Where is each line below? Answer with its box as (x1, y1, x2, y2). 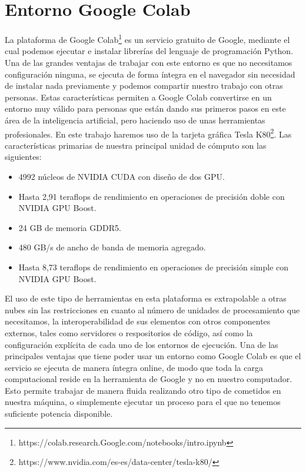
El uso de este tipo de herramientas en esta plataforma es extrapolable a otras (5, 292, 287, 304)
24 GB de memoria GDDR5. (18, 221, 121, 233)
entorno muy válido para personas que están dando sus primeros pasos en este (5, 102, 286, 115)
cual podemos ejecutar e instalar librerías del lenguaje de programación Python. (5, 45, 293, 57)
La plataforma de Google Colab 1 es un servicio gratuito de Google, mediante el (5, 32, 290, 45)
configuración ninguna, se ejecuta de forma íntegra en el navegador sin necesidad (5, 68, 295, 80)
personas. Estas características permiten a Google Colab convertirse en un (5, 91, 272, 103)
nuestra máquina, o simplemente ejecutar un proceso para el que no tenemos (5, 396, 281, 408)
